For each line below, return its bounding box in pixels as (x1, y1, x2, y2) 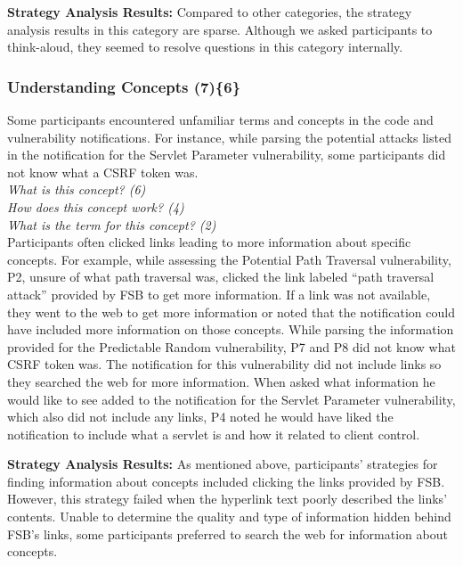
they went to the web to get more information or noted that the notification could (7, 302, 455, 321)
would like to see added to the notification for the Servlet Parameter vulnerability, (7, 390, 456, 408)
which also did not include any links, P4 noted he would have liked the (7, 407, 394, 426)
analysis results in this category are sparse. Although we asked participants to (7, 20, 433, 38)
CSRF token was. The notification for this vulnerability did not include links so (7, 355, 442, 373)
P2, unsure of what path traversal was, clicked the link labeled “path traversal (7, 267, 435, 286)
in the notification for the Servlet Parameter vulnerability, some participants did (7, 145, 446, 164)
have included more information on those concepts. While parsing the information (7, 320, 454, 339)
